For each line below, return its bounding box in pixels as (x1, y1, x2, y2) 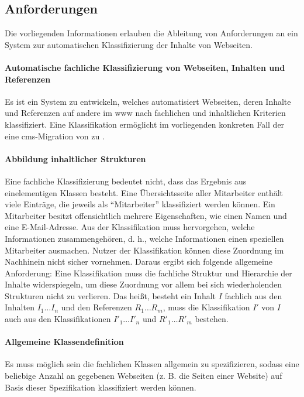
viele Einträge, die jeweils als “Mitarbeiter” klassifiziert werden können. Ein (5, 198, 275, 210)
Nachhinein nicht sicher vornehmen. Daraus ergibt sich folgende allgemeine (5, 255, 272, 268)
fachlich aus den (224, 289, 282, 302)
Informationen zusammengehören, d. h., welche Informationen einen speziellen (5, 232, 284, 244)
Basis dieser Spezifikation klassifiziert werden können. (5, 381, 196, 393)
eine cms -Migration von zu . (5, 129, 105, 142)
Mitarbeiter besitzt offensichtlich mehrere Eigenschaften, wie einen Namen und (5, 209, 287, 221)
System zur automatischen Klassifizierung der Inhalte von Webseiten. (5, 38, 253, 50)
